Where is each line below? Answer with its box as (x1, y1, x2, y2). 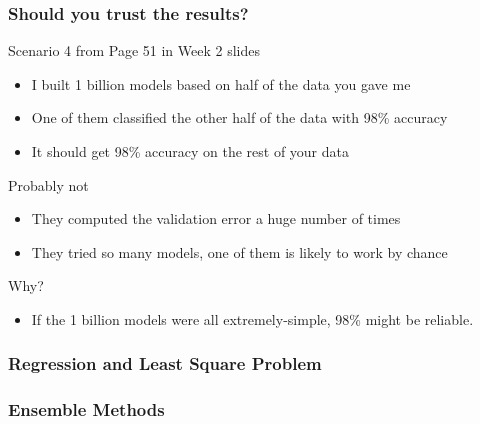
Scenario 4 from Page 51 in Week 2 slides (8, 40, 261, 61)
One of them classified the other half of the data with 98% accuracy (31, 107, 448, 128)
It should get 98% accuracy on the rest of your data (31, 141, 349, 161)
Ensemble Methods (8, 397, 165, 422)
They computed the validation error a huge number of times (31, 208, 401, 229)
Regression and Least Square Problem (8, 351, 322, 376)
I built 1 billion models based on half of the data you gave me (31, 73, 411, 94)
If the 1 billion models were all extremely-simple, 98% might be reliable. (31, 308, 474, 329)
